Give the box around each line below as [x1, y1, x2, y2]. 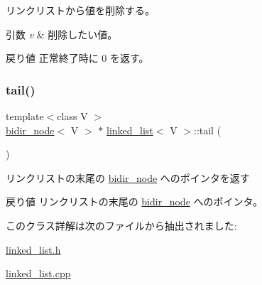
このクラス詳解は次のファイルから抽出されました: [6, 217, 237, 232]
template [6, 109, 44, 123]
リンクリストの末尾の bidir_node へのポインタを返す [6, 170, 250, 185]
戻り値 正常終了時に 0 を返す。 [6, 50, 149, 65]
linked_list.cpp [6, 266, 71, 281]
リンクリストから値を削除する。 [6, 3, 155, 17]
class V [57, 109, 88, 123]
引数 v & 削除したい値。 [6, 26, 118, 41]
